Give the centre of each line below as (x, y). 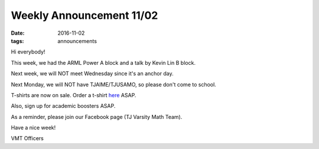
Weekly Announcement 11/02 (84, 15)
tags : (17, 41)
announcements (77, 41)
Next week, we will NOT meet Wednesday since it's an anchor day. (92, 74)
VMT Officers (27, 138)
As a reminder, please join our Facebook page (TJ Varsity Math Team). (97, 117)
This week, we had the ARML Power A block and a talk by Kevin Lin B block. (103, 62)
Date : (18, 33)
